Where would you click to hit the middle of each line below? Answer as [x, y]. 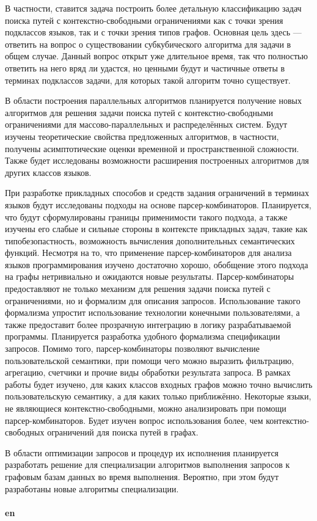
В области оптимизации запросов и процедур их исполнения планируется [142, 452]
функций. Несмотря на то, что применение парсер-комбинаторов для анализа [148, 253]
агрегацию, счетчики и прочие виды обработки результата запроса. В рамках [148, 372]
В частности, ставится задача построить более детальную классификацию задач [153, 8]
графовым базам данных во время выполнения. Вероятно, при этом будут [142, 476]
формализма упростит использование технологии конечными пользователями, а [152, 312]
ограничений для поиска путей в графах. [123, 432]
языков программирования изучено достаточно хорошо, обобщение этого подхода [157, 264]
